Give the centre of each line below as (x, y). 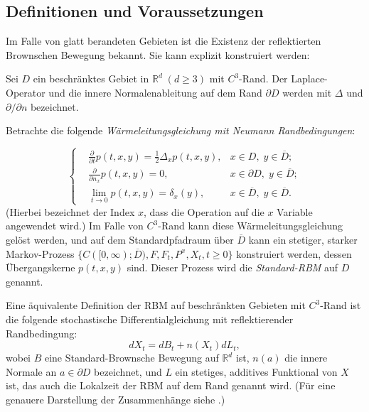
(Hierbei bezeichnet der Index (70, 211)
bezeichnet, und (128, 371)
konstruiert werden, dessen (294, 253)
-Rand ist (341, 305)
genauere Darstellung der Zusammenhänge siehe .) (116, 399)
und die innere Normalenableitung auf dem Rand (155, 92)
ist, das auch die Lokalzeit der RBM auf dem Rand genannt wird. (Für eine (171, 385)
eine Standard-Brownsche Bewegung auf (132, 358)
